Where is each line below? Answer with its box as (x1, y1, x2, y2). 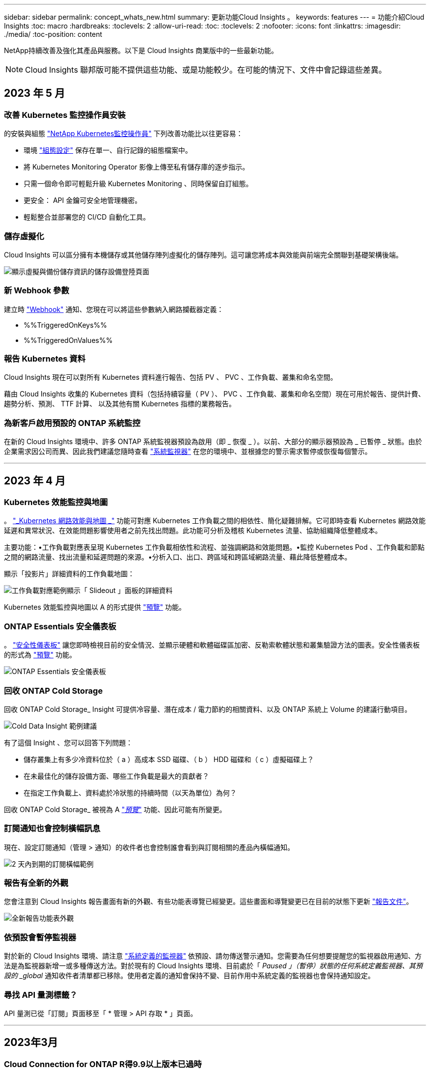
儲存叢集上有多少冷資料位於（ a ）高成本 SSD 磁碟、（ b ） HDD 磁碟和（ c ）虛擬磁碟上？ (24, 755, 314, 763)
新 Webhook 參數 (4, 285, 69, 296)
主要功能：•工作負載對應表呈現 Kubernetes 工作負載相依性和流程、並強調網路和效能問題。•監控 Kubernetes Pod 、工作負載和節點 (4, 543, 425, 552)
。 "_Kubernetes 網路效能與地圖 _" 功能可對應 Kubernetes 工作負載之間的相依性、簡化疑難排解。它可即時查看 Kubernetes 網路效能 (4, 516, 426, 525)
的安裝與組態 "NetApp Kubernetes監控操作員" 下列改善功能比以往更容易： (4, 129, 243, 138)
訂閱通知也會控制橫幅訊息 (4, 823, 101, 834)
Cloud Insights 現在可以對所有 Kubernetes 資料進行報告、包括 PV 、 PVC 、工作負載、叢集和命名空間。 (4, 373, 337, 382)
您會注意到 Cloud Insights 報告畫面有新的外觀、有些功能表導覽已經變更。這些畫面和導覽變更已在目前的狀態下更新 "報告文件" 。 (4, 897, 413, 906)
